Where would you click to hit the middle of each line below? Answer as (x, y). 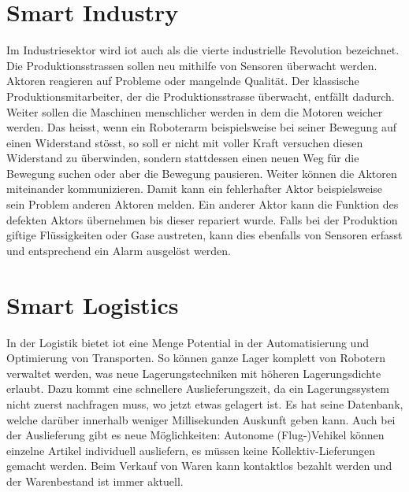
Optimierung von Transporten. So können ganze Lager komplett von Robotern (196, 358)
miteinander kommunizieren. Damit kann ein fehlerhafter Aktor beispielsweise (195, 189)
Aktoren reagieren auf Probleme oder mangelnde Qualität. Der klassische (183, 81)
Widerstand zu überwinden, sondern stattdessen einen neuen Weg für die (183, 158)
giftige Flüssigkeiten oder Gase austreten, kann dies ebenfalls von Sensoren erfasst (204, 235)
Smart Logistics (93, 304)
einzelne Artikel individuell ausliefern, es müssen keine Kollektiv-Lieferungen (191, 450)
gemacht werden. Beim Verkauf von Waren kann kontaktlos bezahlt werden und (199, 466)
